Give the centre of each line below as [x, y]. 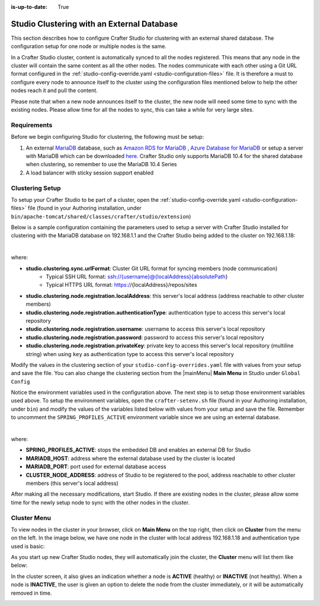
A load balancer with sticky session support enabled [90, 173]
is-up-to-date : [29, 7]
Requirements [32, 125]
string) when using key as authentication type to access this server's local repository [130, 354]
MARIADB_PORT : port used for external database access [96, 467]
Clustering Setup [36, 188]
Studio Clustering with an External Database [94, 24]
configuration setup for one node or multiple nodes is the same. [89, 46]
